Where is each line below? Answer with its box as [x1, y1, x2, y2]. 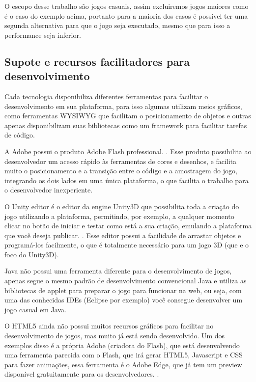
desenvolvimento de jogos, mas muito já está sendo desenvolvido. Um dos [4, 330, 225, 341]
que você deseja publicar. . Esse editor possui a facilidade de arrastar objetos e [4, 230, 241, 240]
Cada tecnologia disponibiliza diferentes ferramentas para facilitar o [4, 91, 208, 101]
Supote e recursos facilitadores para [4, 54, 190, 69]
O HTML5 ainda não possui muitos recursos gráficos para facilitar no [4, 321, 214, 331]
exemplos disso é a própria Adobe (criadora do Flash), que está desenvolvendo [4, 340, 240, 350]
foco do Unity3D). [4, 249, 59, 259]
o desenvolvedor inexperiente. [4, 185, 93, 195]
